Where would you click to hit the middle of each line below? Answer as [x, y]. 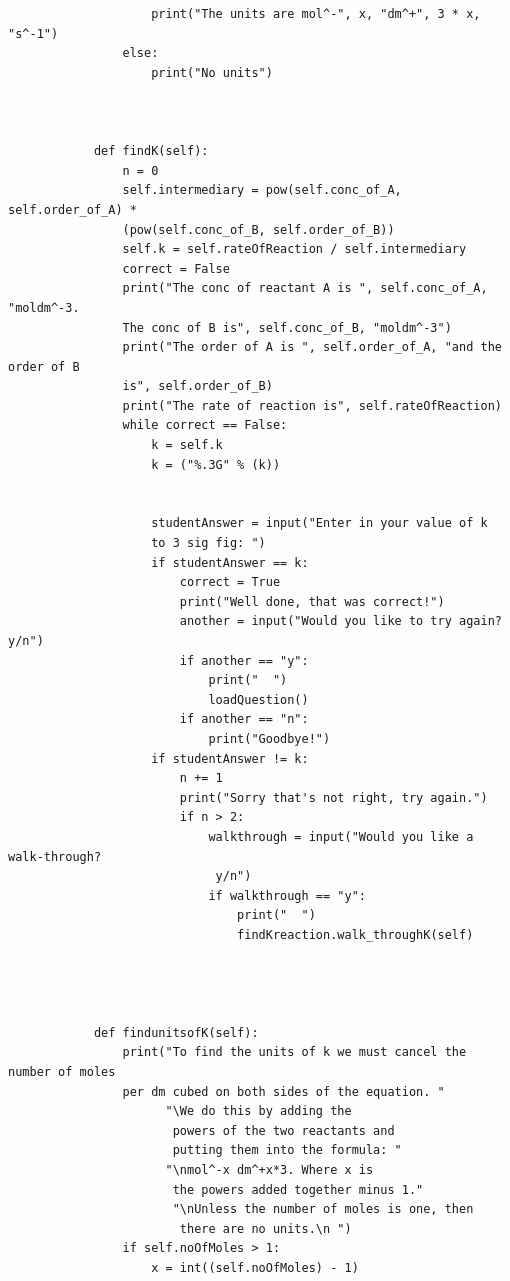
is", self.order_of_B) [197, 386]
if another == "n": [244, 719]
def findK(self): [151, 151]
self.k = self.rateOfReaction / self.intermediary [294, 249]
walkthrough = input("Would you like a [341, 836]
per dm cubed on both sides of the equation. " [283, 1091]
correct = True [230, 582]
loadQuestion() [258, 699]
